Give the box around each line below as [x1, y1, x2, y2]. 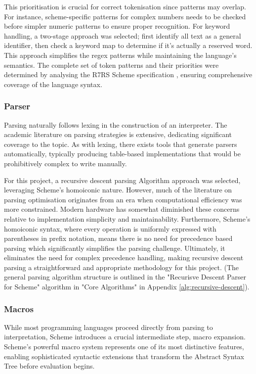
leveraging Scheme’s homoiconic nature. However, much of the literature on [4, 185, 232, 195]
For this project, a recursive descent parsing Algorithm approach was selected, [4, 175, 241, 185]
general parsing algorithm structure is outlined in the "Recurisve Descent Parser [4, 272, 246, 282]
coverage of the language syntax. [4, 79, 102, 89]
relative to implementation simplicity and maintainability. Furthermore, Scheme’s [4, 213, 251, 224]
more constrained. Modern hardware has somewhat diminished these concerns [4, 204, 240, 214]
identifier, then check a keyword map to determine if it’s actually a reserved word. [4, 40, 253, 50]
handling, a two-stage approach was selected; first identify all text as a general [4, 30, 241, 41]
